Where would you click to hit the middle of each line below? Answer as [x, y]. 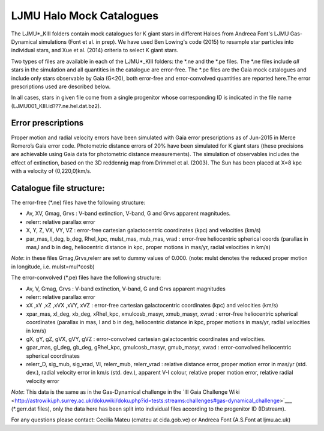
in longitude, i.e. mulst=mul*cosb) [53, 267]
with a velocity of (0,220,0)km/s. [51, 171]
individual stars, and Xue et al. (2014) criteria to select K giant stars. [95, 50]
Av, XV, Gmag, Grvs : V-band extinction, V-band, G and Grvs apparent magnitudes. [128, 214]
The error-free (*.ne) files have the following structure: [78, 203]
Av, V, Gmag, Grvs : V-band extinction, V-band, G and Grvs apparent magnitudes [126, 289]
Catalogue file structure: [58, 188]
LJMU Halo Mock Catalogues [85, 16]
